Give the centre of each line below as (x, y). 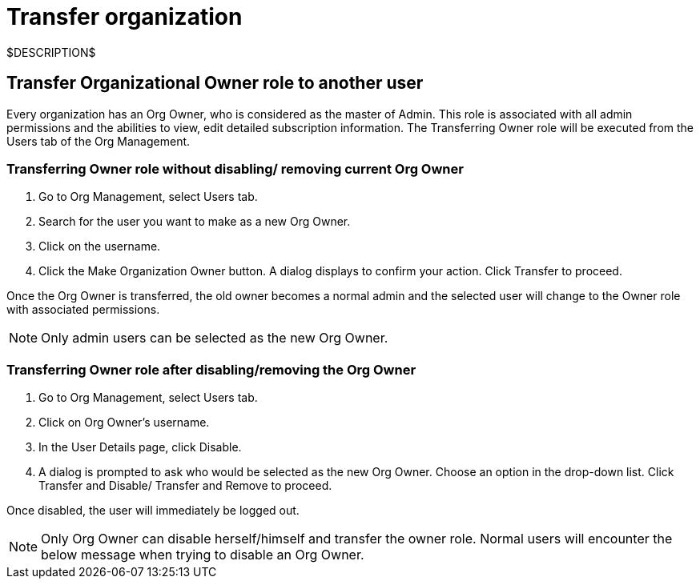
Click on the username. (100, 246)
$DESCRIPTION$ (51, 52)
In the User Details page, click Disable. (140, 447)
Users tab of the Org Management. (99, 141)
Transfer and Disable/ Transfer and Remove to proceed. (185, 486)
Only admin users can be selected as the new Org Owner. (215, 338)
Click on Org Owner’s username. (124, 423)
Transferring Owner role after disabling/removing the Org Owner (211, 369)
